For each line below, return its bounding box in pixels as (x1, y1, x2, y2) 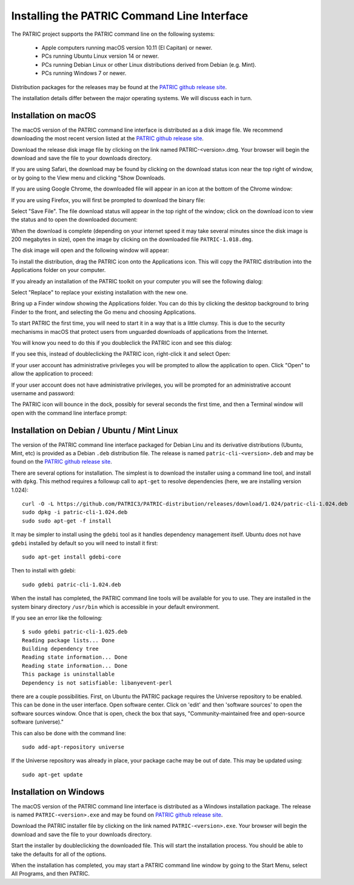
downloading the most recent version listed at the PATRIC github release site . (11, 135, 204, 142)
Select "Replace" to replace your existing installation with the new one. (11, 289, 188, 296)
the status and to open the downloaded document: (11, 216, 138, 223)
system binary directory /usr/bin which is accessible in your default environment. (11, 603, 220, 610)
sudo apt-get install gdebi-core (22, 553, 121, 560)
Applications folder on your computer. (11, 266, 106, 274)
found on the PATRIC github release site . (11, 458, 112, 466)
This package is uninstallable (22, 671, 115, 678)
